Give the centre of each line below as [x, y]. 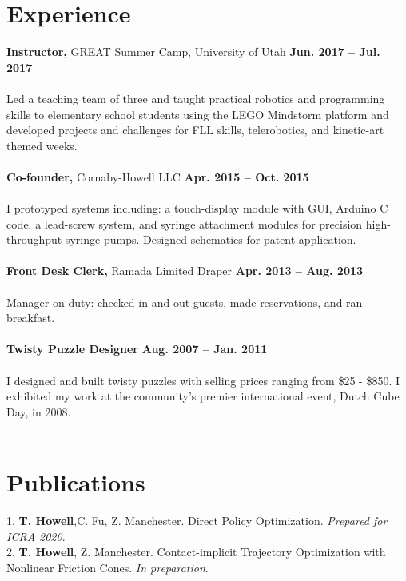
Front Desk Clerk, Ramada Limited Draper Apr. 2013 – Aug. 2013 [185, 271]
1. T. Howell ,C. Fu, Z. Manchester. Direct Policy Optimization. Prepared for [197, 521]
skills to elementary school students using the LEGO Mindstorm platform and [198, 114]
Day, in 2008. [39, 411]
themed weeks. [42, 145]
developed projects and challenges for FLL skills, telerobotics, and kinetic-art [195, 130]
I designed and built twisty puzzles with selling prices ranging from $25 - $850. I [203, 380]
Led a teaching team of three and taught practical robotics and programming [196, 98]
